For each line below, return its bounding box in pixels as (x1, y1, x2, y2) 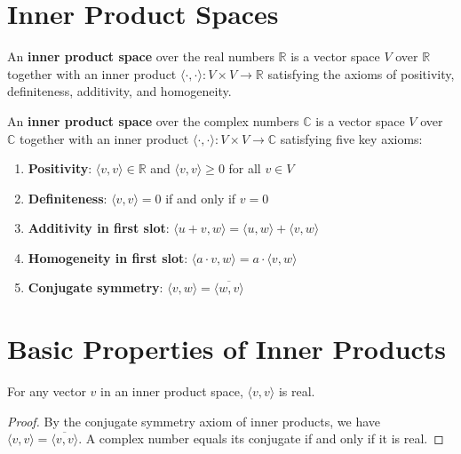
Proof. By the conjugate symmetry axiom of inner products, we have (7, 411, 380, 430)
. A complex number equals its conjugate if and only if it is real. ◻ (78, 429, 444, 448)
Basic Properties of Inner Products (7, 331, 447, 367)
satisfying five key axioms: (280, 129, 423, 147)
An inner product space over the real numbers (7, 47, 274, 66)
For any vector (7, 382, 86, 401)
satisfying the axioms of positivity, (267, 64, 455, 83)
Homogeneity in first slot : (28, 248, 188, 267)
